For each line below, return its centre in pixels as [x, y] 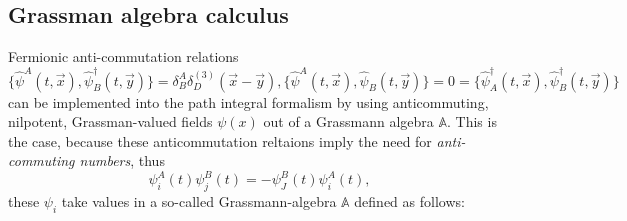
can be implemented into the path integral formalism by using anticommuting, [248, 101]
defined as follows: [409, 201]
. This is [472, 121]
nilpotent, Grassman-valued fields [110, 121]
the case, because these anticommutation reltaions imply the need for [220, 140]
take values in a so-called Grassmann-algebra [199, 201]
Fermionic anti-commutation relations [123, 56]
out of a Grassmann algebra [348, 121]
